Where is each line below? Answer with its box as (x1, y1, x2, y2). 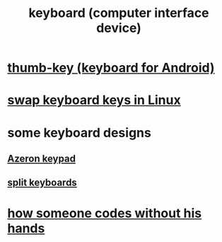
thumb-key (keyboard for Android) (7, 60, 215, 76)
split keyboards (7, 177, 78, 189)
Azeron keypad (7, 152, 76, 164)
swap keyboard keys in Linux (7, 92, 182, 108)
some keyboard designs (7, 125, 152, 141)
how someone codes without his (7, 205, 202, 221)
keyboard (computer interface (28, 5, 210, 21)
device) (96, 20, 141, 36)
